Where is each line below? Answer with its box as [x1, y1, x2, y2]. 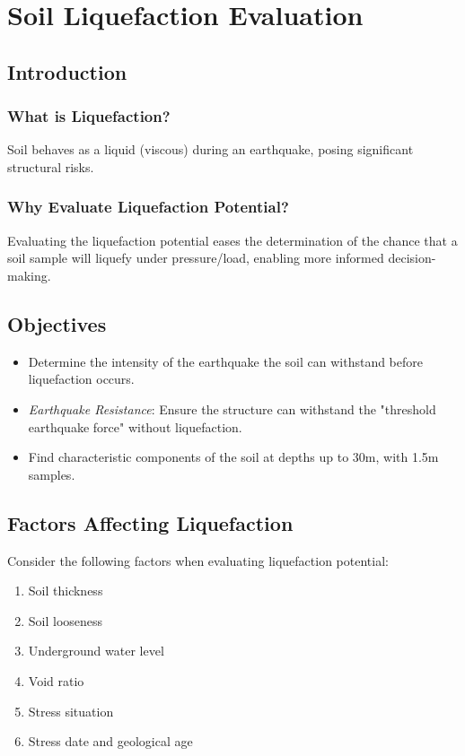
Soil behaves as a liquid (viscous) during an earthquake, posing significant [7, 140, 414, 159]
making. [7, 265, 51, 284]
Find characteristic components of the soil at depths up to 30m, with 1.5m [28, 448, 439, 466]
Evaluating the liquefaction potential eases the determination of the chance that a [7, 230, 458, 249]
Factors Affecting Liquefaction [7, 508, 294, 536]
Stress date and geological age [28, 732, 193, 751]
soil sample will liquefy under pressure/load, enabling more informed [7, 248, 384, 267]
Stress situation [28, 701, 114, 720]
